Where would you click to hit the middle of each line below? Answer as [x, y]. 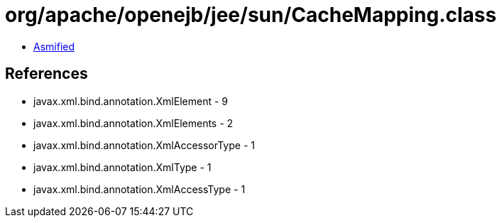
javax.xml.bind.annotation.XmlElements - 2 [133, 123]
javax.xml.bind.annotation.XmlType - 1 [122, 167]
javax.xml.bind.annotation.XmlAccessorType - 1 [144, 145]
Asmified [54, 46]
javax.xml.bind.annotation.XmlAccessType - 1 [140, 189]
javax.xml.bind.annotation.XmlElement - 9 [131, 101]
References [47, 74]
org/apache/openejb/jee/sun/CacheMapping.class [251, 15]
